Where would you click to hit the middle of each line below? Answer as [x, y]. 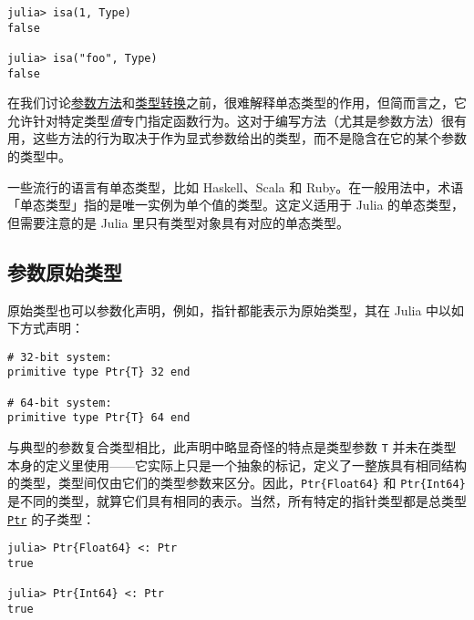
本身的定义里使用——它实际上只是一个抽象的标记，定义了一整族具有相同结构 [237, 465]
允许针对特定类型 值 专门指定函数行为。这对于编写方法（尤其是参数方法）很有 [237, 120]
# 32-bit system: [60, 357]
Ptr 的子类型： [52, 518]
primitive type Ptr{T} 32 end [99, 372]
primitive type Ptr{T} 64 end [99, 418]
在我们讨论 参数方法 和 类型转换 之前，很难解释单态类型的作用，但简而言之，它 [237, 103]
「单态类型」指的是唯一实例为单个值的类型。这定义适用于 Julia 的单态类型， [236, 205]
